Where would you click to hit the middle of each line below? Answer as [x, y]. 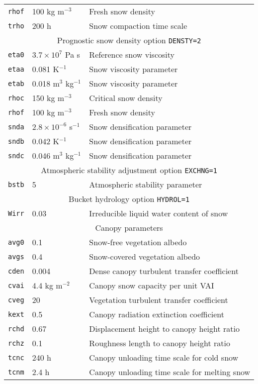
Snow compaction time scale [138, 26]
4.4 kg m [47, 285]
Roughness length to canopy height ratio [160, 343]
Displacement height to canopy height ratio [164, 329]
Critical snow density [126, 98]
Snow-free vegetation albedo [138, 242]
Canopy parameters [129, 228]
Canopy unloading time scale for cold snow [164, 357]
